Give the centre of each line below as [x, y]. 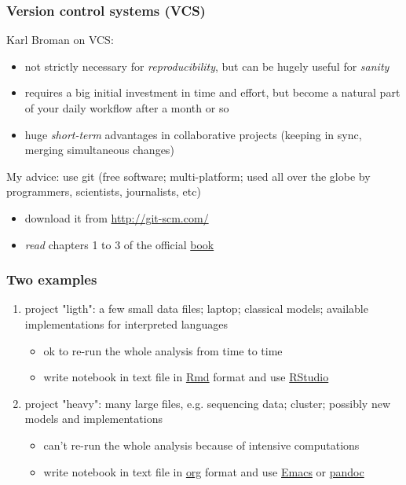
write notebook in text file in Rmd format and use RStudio [186, 377]
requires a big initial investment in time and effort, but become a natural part [212, 92]
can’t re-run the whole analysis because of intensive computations [201, 445]
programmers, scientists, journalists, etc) [104, 191]
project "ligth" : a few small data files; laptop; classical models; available [196, 309]
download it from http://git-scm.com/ [117, 217]
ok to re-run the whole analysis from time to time [163, 350]
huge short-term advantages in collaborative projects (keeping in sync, [193, 134]
